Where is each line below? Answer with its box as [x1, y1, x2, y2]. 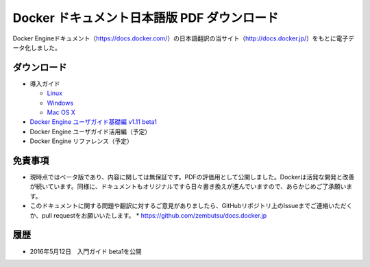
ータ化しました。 [12, 43, 61, 51]
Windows [47, 99, 74, 107]
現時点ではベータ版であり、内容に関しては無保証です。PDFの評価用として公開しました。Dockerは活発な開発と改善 [29, 173, 355, 181]
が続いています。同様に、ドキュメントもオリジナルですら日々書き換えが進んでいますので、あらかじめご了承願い [29, 182, 347, 191]
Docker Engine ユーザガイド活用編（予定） [29, 127, 151, 136]
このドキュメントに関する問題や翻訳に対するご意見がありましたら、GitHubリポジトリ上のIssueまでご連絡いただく [29, 202, 353, 210]
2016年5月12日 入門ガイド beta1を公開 [29, 247, 142, 255]
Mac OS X [47, 108, 75, 116]
